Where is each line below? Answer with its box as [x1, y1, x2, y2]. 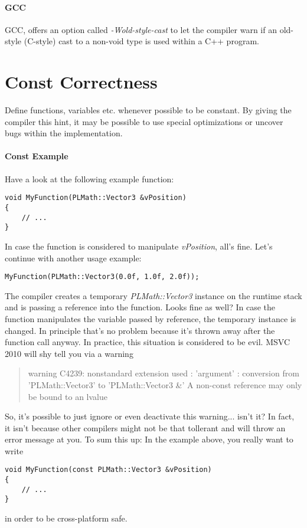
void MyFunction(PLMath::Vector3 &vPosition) [5, 194, 187, 202]
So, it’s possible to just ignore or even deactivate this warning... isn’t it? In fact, [5, 410, 295, 422]
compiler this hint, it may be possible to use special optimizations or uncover [5, 115, 283, 127]
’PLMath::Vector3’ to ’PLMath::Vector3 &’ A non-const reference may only [28, 378, 302, 391]
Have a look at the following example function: [5, 172, 174, 185]
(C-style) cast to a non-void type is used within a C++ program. [24, 35, 259, 47]
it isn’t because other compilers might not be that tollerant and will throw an [5, 421, 286, 434]
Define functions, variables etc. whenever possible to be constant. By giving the [5, 104, 292, 116]
